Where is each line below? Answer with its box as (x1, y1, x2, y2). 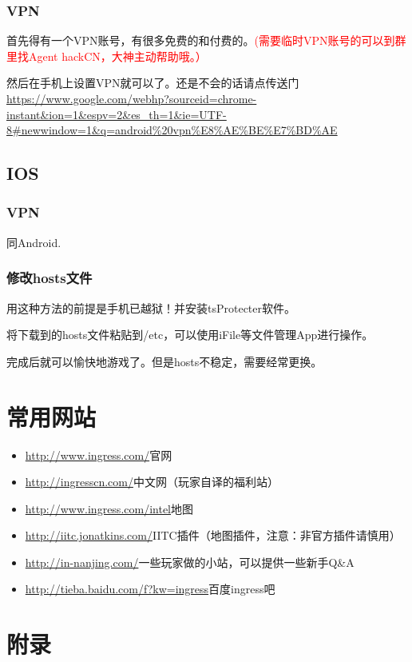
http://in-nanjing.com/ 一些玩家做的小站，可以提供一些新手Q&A (25, 553, 355, 570)
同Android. (6, 233, 61, 250)
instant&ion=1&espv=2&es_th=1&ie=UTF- (6, 106, 227, 122)
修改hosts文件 (6, 268, 93, 288)
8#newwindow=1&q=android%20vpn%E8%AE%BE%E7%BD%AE (6, 122, 338, 138)
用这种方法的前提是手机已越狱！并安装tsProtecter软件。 (6, 299, 296, 316)
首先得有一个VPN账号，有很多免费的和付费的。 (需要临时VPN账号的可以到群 (6, 32, 406, 49)
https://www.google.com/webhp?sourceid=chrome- (6, 90, 257, 106)
